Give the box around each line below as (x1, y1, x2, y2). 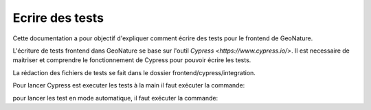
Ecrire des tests (12, 10, 104, 25)
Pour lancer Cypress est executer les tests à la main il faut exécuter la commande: (12, 81, 245, 90)
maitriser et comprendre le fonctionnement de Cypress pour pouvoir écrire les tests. (12, 56, 251, 64)
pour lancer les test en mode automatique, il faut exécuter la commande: (12, 94, 218, 102)
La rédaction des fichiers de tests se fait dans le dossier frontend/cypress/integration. (12, 68, 256, 77)
